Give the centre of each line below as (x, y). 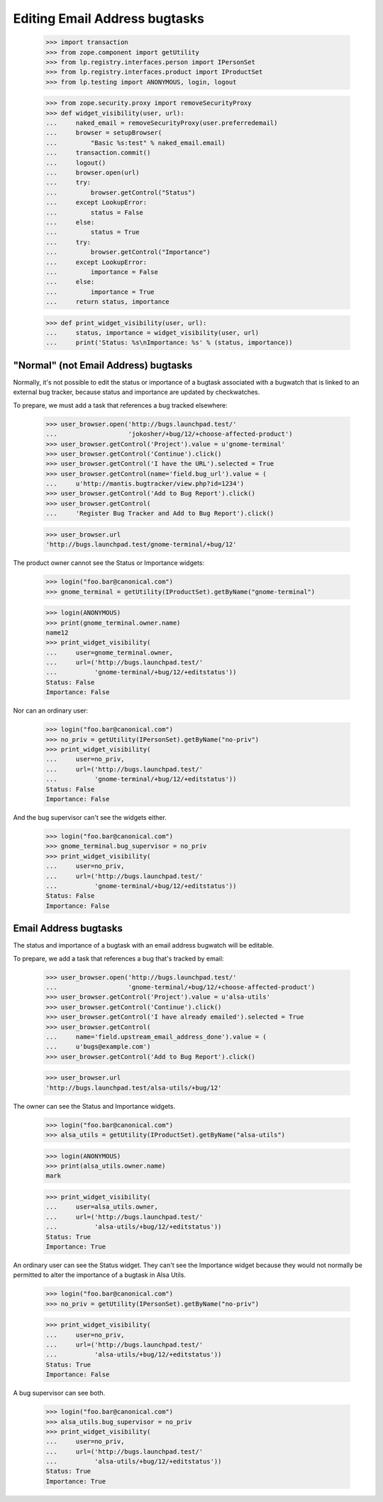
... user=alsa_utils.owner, (102, 1207)
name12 (57, 632)
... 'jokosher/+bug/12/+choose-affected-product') (169, 434)
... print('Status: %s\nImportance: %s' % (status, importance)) (169, 343)
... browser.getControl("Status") (121, 192)
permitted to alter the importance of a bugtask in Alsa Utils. (99, 1275)
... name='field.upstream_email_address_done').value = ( (156, 1037)
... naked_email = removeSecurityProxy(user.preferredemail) (162, 123)
